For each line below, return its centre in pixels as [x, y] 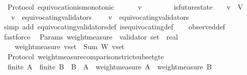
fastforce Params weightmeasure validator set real [91, 36]
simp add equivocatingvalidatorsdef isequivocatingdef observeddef [114, 27]
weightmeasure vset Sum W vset [70, 46]
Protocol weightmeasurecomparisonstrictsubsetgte [86, 56]
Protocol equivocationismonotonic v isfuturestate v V [125, 7]
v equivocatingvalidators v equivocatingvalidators [100, 16]
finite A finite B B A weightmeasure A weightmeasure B [109, 66]
